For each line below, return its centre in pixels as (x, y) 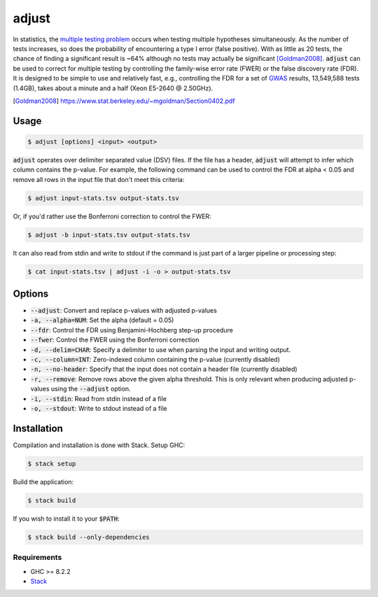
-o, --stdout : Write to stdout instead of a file (99, 408)
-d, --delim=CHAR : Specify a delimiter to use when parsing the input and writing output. (161, 349)
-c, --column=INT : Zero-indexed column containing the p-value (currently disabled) (155, 360)
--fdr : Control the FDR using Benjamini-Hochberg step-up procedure (132, 330)
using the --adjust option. (91, 389)
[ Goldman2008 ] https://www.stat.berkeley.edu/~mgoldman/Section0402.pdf (124, 101)
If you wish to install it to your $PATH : (66, 519)
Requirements (37, 558)
